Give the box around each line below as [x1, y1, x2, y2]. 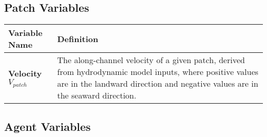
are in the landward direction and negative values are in [57, 77, 258, 90]
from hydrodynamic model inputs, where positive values [57, 66, 259, 78]
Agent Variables [4, 118, 91, 134]
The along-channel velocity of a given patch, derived [57, 54, 245, 66]
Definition [57, 32, 99, 45]
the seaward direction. [57, 89, 137, 102]
